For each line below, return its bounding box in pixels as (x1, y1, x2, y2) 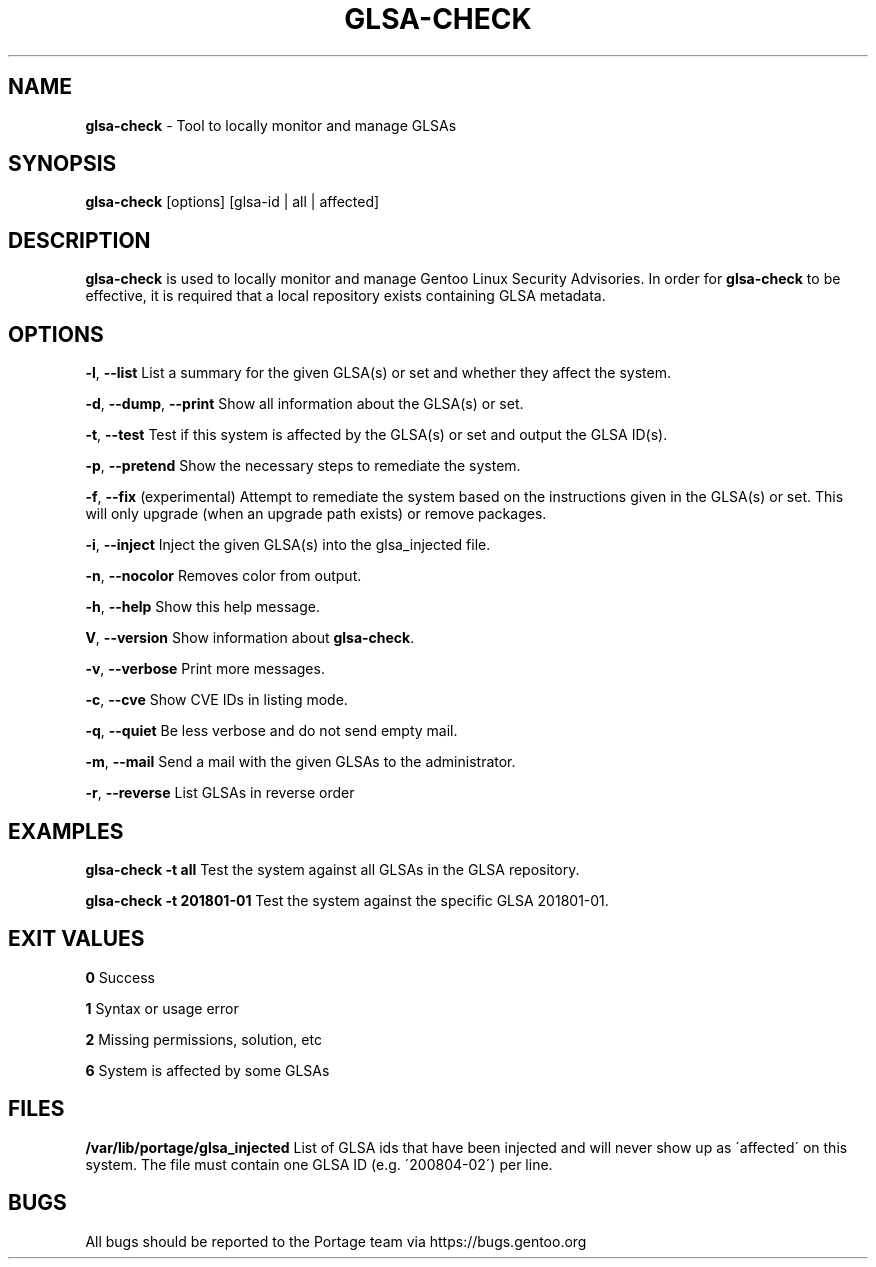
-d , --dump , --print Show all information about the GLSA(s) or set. (85, 395, 524, 413)
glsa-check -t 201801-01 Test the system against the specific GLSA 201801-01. (85, 891, 609, 909)
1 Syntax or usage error (85, 999, 239, 1017)
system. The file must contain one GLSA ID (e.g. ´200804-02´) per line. (85, 1155, 553, 1173)
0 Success (85, 968, 155, 986)
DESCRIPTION (8, 227, 151, 253)
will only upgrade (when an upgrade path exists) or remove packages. (85, 505, 547, 523)
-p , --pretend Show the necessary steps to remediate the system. (85, 457, 521, 475)
